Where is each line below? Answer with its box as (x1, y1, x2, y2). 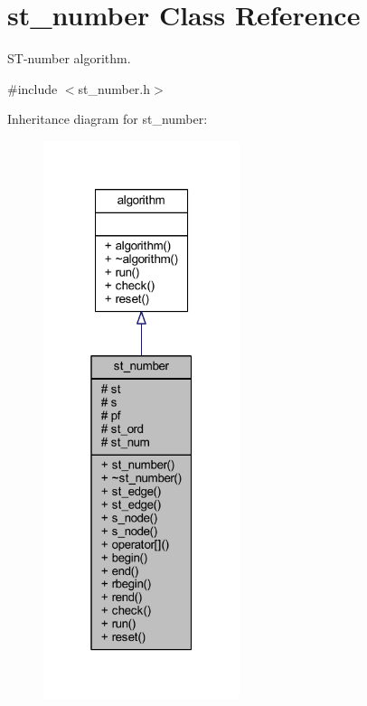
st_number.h (78, 79, 151, 98)
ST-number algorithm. (7, 49, 131, 68)
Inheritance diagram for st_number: (7, 109, 208, 128)
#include (7, 79, 58, 98)
